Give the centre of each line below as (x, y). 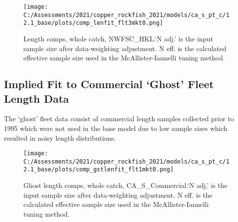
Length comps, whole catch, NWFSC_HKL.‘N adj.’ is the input (118, 38)
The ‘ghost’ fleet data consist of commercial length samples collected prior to (119, 119)
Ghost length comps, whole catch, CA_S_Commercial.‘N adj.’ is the (126, 185)
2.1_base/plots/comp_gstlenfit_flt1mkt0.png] (99, 170)
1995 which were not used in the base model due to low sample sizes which (116, 128)
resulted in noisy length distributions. (60, 138)
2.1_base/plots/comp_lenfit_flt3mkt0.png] (93, 23)
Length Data (37, 98)
